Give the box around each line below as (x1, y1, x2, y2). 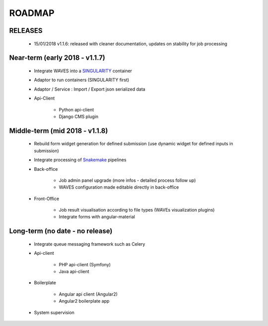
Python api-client (59, 107, 94, 112)
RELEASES (9, 26, 43, 35)
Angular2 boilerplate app (59, 298, 110, 304)
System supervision (34, 309, 74, 316)
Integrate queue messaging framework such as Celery (34, 241, 145, 247)
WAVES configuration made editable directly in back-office (59, 184, 179, 190)
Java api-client (59, 269, 89, 275)
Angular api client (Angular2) (59, 291, 118, 297)
